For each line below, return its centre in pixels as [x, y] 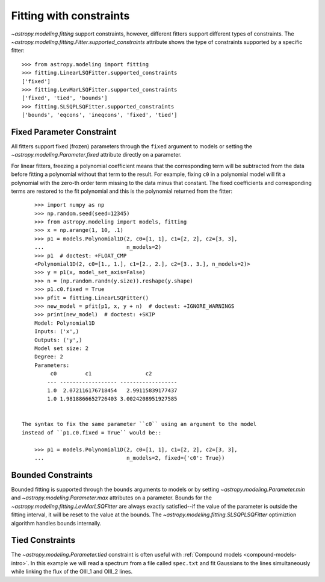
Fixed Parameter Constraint [64, 132]
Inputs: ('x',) [57, 332]
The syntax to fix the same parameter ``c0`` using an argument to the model [139, 424]
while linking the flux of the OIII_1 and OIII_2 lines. [72, 572]
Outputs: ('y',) [58, 340]
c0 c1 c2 [101, 374]
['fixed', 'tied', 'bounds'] [65, 98]
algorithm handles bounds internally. [56, 523]
